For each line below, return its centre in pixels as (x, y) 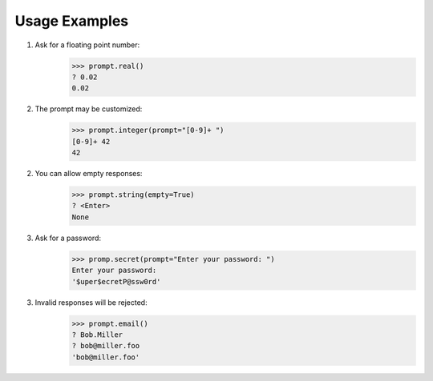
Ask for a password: (68, 238)
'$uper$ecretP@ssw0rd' (116, 281)
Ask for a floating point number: (87, 45)
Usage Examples (72, 21)
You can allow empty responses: (89, 174)
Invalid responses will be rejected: (91, 302)
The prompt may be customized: (89, 109)
